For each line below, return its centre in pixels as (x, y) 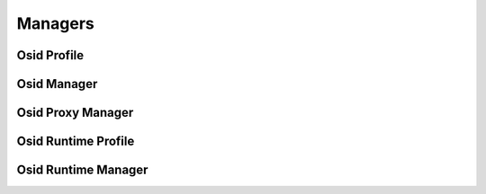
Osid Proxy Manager (75, 113)
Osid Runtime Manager (82, 170)
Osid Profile (50, 55)
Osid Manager (57, 84)
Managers (55, 23)
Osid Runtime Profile (76, 141)
